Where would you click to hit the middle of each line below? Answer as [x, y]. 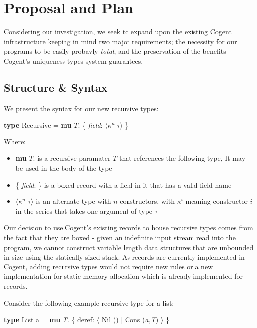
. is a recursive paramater [72, 158]
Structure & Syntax [56, 87]
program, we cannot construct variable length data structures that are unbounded [129, 247]
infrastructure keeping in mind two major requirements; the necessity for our [121, 41]
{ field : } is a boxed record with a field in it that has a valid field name [124, 184]
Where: [15, 141]
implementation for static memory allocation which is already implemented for [123, 276]
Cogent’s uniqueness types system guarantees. [74, 60]
